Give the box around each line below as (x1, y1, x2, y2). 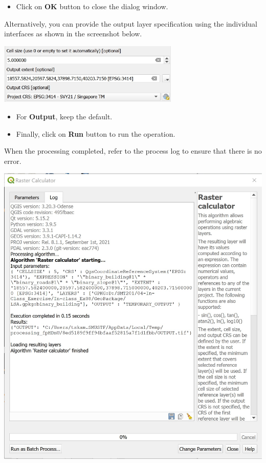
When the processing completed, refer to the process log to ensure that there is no (4, 145, 262, 156)
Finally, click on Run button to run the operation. (16, 128, 175, 139)
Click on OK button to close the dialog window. (16, 1, 168, 11)
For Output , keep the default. (16, 111, 113, 121)
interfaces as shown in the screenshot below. (4, 28, 142, 39)
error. (4, 155, 21, 166)
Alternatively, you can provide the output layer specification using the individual (4, 18, 258, 29)
